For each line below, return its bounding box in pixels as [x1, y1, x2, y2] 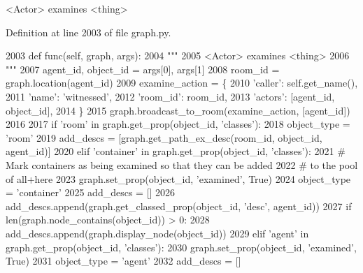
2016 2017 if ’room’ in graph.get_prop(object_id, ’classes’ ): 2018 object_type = [6, 117, 350, 131]
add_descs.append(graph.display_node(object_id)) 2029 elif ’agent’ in [6, 226, 309, 240]
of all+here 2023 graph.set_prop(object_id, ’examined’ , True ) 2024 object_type [6, 171, 351, 186]
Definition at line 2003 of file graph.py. [6, 24, 171, 39]
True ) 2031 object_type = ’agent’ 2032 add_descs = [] [6, 253, 241, 268]
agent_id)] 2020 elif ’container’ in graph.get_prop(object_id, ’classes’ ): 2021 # [6, 144, 346, 158]
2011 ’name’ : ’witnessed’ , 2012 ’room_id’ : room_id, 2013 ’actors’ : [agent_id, [6, 89, 335, 103]
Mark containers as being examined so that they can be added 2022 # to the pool [6, 157, 358, 172]
